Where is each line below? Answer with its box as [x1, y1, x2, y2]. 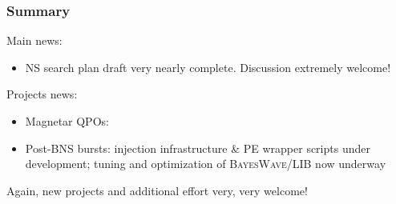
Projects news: [6, 86, 78, 102]
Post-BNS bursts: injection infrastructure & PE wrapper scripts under [25, 139, 370, 156]
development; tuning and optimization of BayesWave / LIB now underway [25, 155, 386, 172]
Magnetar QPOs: [25, 113, 109, 129]
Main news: [6, 32, 63, 49]
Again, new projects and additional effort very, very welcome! [6, 182, 308, 198]
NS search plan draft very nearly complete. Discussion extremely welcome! [25, 58, 391, 75]
